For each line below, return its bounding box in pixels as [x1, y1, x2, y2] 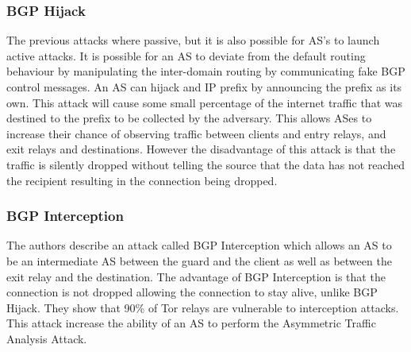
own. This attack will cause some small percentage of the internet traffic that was [6, 94, 402, 110]
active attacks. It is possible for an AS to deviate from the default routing [6, 47, 366, 64]
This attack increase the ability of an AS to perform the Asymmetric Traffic [6, 315, 376, 331]
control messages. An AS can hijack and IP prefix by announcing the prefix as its [6, 79, 402, 95]
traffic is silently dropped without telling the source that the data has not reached [6, 156, 405, 172]
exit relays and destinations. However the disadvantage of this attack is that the [6, 141, 396, 157]
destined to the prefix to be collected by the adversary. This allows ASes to [6, 110, 372, 126]
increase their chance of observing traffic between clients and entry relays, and [6, 125, 386, 141]
